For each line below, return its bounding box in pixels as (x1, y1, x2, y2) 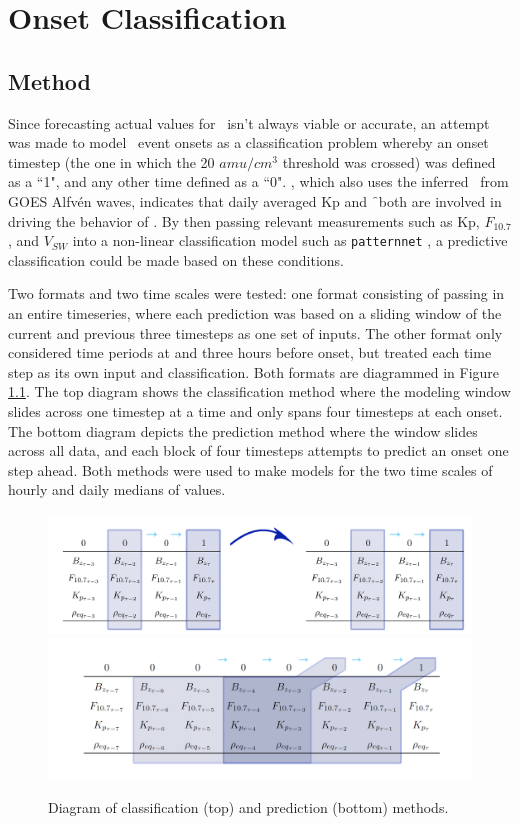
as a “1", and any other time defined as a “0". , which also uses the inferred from (8, 171, 509, 192)
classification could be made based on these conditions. (8, 249, 344, 270)
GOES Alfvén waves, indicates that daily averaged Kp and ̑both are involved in (8, 190, 502, 211)
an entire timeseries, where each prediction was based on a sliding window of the (8, 302, 502, 323)
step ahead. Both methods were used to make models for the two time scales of (8, 459, 493, 480)
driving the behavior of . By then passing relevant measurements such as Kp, (8, 210, 480, 231)
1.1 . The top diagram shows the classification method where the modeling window (8, 381, 511, 402)
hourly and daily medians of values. (8, 479, 226, 500)
